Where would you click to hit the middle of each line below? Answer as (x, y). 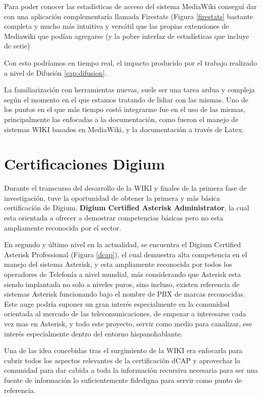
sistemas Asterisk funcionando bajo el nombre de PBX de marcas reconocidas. (125, 294)
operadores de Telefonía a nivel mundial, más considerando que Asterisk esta (122, 274)
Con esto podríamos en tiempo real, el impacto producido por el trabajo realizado (130, 62)
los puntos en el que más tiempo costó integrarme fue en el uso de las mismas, (125, 109)
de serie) (17, 46)
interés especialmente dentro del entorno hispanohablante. (93, 333)
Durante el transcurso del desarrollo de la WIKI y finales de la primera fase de (125, 188)
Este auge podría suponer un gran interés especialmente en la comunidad (117, 303)
